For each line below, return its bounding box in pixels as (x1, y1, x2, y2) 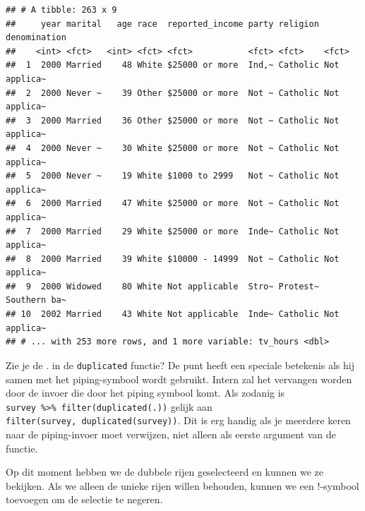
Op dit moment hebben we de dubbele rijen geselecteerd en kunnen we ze (6, 464, 324, 479)
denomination (6, 32, 66, 43)
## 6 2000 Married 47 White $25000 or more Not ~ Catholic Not (6, 198, 340, 209)
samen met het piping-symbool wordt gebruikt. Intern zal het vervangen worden (6, 371, 352, 386)
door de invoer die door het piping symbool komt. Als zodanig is (6, 385, 285, 400)
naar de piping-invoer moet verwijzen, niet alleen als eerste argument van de (6, 427, 336, 441)
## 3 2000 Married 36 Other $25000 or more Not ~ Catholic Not (6, 115, 340, 126)
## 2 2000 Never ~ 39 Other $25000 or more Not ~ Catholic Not (6, 88, 340, 98)
